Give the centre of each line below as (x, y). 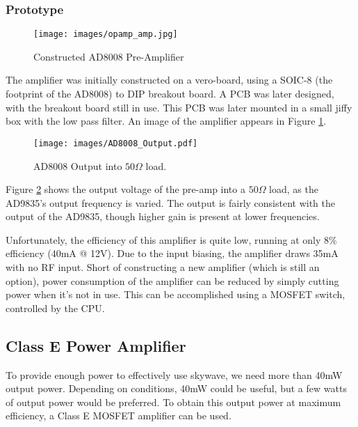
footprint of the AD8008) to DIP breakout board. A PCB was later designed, (170, 94)
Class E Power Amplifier (96, 345)
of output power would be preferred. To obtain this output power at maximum (173, 402)
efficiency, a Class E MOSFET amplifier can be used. (119, 416)
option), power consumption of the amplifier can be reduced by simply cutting (172, 280)
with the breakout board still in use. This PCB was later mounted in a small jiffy (179, 107)
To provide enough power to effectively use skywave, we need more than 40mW (174, 374)
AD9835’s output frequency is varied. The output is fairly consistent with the (170, 202)
